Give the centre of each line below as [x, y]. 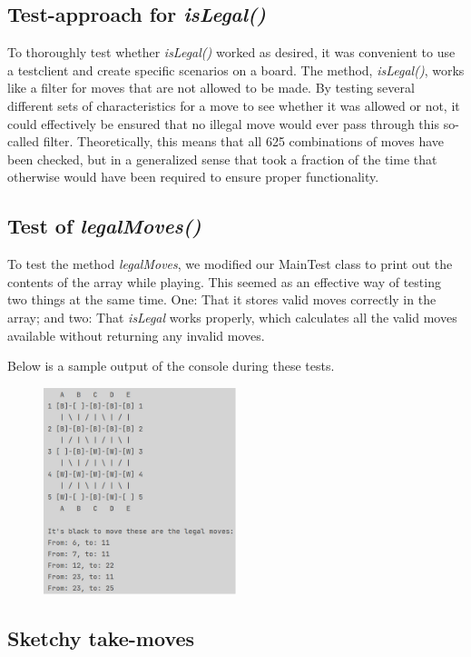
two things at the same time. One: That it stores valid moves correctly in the [222, 299]
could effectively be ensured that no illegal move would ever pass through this [224, 123]
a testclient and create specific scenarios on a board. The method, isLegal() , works [236, 70]
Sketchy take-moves [101, 638]
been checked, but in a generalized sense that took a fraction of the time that [222, 159]
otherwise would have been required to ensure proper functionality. [193, 177]
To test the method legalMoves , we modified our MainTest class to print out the [230, 264]
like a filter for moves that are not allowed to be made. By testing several [211, 88]
